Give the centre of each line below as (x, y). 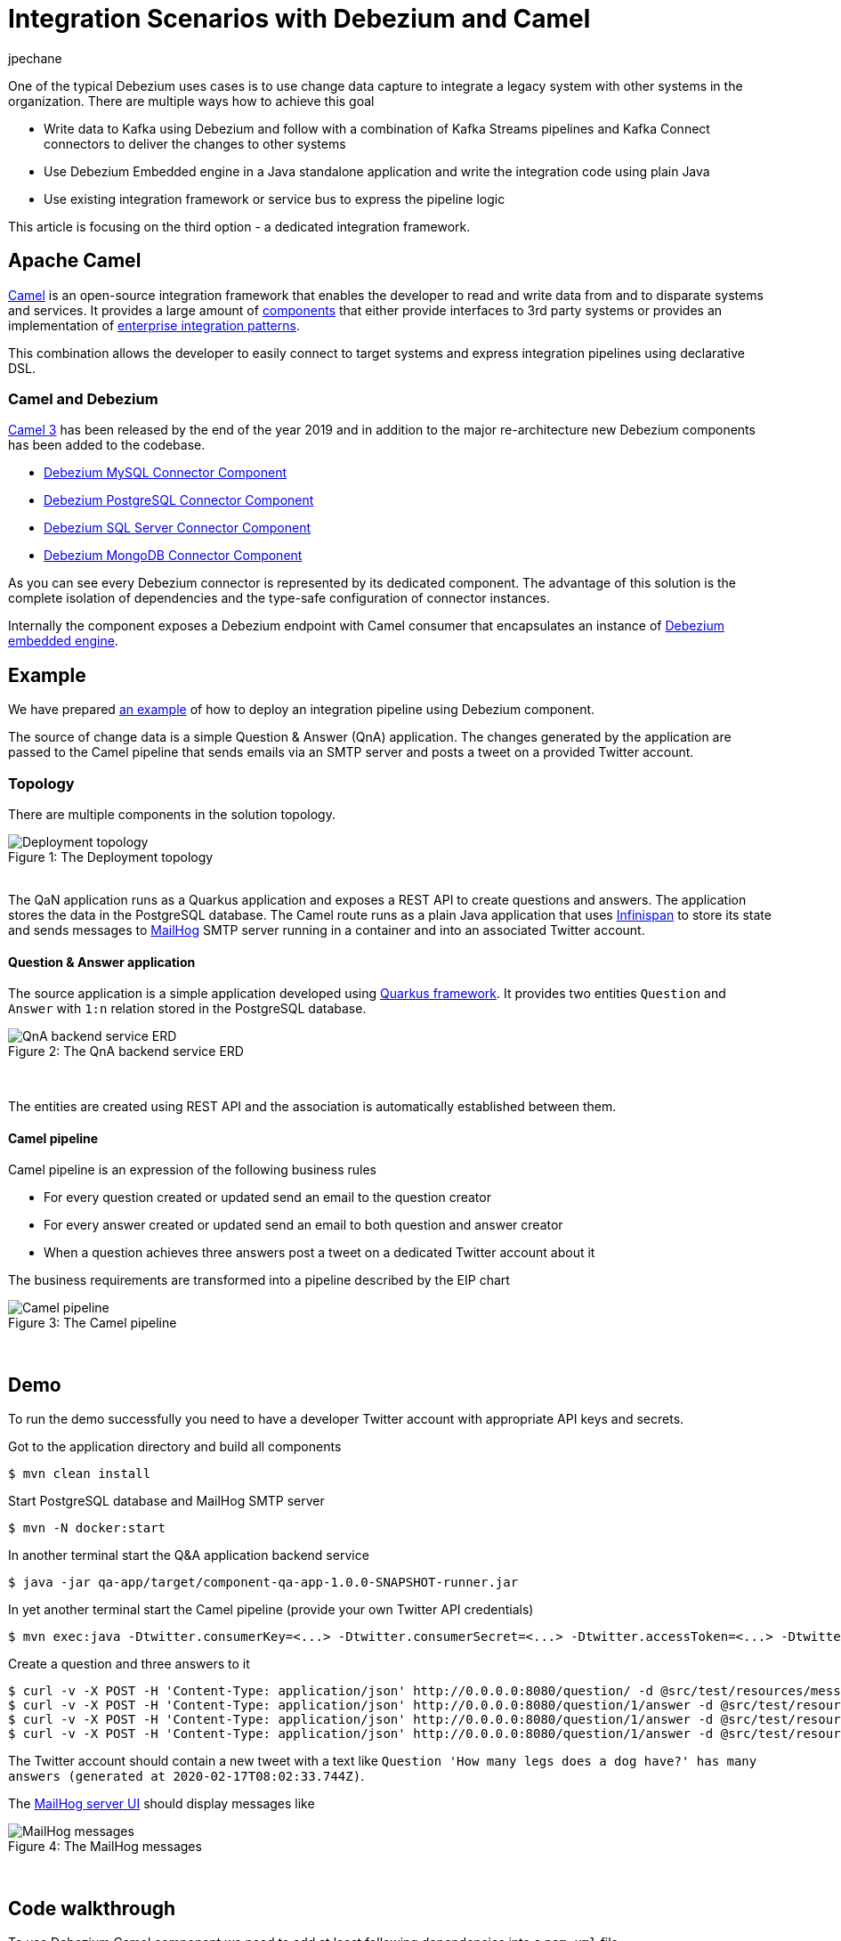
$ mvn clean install (80, 1474)
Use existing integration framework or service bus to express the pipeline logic (275, 199)
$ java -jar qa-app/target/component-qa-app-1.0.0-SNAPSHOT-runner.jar (263, 1583)
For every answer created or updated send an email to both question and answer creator (303, 1225)
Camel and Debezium (83, 398)
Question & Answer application (102, 962)
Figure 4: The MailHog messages (105, 1847)
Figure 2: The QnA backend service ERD (126, 1052)
